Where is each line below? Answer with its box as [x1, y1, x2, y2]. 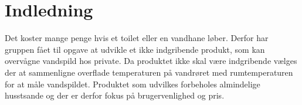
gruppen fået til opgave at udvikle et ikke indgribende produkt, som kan [5, 43, 265, 55]
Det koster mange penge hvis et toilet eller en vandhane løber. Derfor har [5, 32, 269, 44]
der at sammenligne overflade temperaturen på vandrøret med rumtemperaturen [5, 66, 293, 78]
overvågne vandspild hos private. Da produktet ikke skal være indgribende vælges [5, 55, 297, 67]
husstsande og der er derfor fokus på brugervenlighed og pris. [5, 89, 225, 101]
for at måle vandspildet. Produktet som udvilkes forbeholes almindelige [5, 77, 260, 90]
